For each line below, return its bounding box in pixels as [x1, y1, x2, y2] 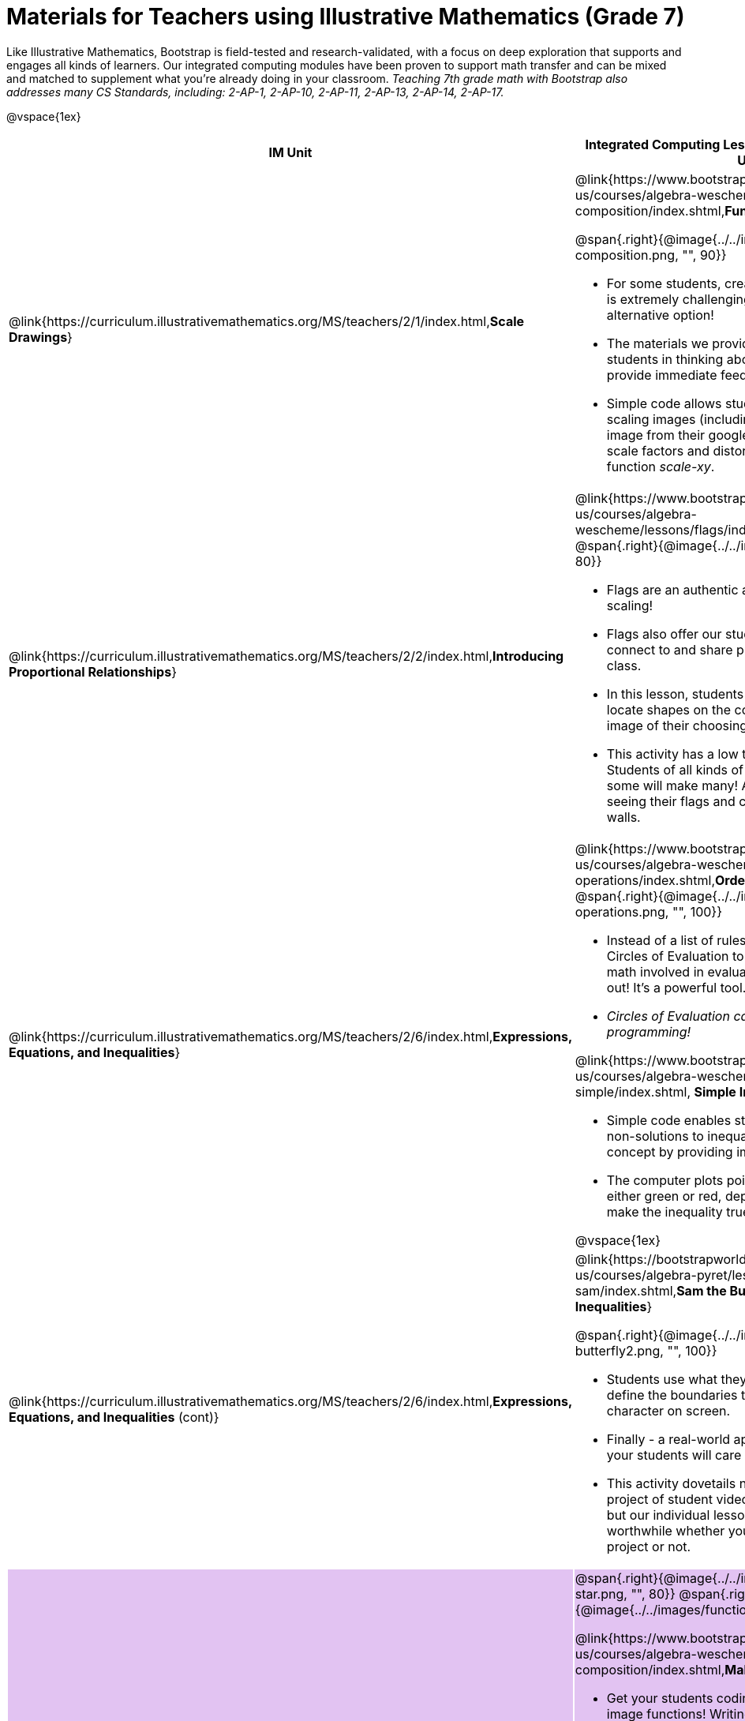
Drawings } [9, 328, 73, 345]
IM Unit [268, 144, 313, 160]
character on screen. [606, 1402, 731, 1419]
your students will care [606, 1446, 742, 1463]
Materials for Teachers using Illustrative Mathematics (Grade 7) [6, 3, 685, 30]
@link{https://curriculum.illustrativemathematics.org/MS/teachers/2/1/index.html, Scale [9, 313, 525, 329]
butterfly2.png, [575, 1342, 664, 1359]
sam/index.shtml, [575, 1282, 677, 1299]
